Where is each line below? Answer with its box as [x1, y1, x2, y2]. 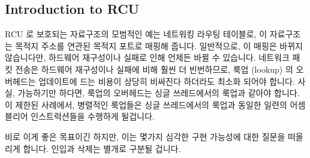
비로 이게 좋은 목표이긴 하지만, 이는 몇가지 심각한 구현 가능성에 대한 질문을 [5, 130, 285, 142]
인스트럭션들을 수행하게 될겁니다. [31, 110, 155, 123]
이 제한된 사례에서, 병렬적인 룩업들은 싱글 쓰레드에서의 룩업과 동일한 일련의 [5, 98, 287, 111]
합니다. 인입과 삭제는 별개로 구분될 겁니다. [23, 142, 181, 154]
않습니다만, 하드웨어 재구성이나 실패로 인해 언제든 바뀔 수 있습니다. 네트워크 [5, 51, 290, 64]
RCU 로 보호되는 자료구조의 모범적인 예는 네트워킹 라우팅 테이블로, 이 [5, 28, 267, 40]
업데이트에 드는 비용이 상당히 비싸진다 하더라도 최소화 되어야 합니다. [38, 74, 295, 87]
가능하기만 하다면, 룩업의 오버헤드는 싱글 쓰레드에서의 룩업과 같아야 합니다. [17, 87, 300, 99]
